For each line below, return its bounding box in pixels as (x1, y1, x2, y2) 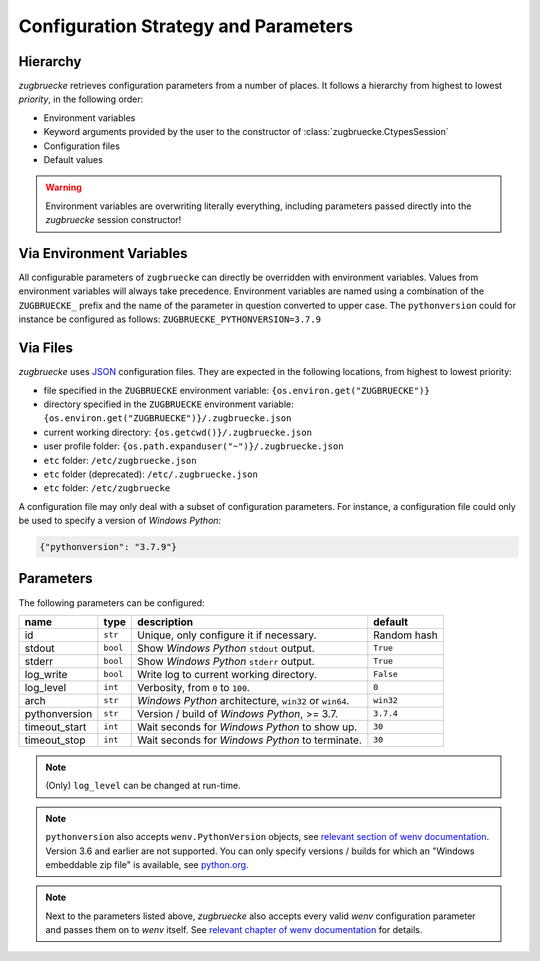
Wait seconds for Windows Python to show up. (136, 720, 358, 734)
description (136, 615, 194, 629)
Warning (45, 181, 82, 194)
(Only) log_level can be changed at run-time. (45, 780, 241, 792)
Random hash (373, 628, 439, 642)
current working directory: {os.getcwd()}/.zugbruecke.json (43, 426, 312, 438)
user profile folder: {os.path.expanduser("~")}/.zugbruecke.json (43, 440, 344, 452)
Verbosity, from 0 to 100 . (136, 680, 250, 694)
